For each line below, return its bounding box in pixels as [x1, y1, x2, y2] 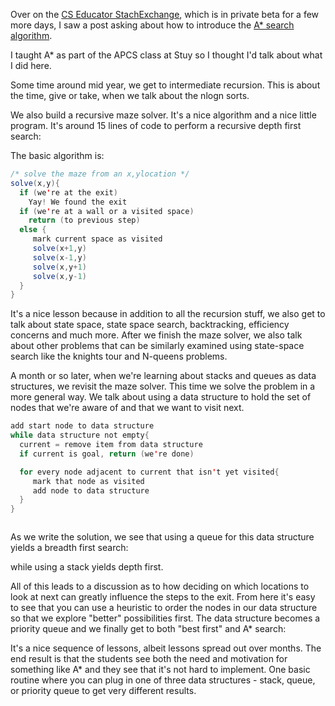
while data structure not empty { [10, 430, 150, 441]
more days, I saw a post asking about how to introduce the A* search [10, 19, 295, 31]
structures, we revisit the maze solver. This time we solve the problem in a [10, 380, 316, 393]
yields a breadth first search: [10, 542, 129, 554]
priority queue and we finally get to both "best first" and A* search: [10, 623, 287, 635]
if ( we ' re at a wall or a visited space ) [19, 206, 195, 216]
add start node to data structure [10, 421, 155, 431]
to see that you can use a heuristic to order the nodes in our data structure [10, 602, 318, 614]
